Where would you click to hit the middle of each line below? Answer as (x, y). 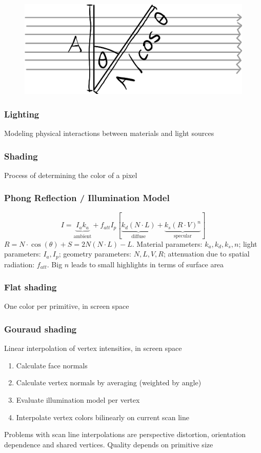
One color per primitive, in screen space (67, 306)
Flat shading (31, 287)
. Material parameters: (167, 243)
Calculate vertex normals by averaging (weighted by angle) (109, 382)
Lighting (22, 114)
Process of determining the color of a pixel (71, 175)
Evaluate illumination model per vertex (78, 400)
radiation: (19, 264)
